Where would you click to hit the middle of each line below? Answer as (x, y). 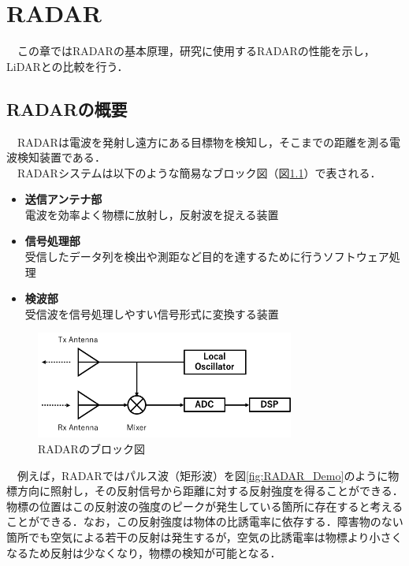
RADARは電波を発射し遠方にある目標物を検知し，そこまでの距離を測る (203, 141)
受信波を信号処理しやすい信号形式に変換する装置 (152, 313)
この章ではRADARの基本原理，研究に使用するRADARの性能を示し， (196, 51)
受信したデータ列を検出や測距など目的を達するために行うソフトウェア (207, 257)
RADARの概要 (67, 108)
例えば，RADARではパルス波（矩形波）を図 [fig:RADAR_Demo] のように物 (208, 475)
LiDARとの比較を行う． (67, 66)
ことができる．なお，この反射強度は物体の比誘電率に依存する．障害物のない (205, 521)
